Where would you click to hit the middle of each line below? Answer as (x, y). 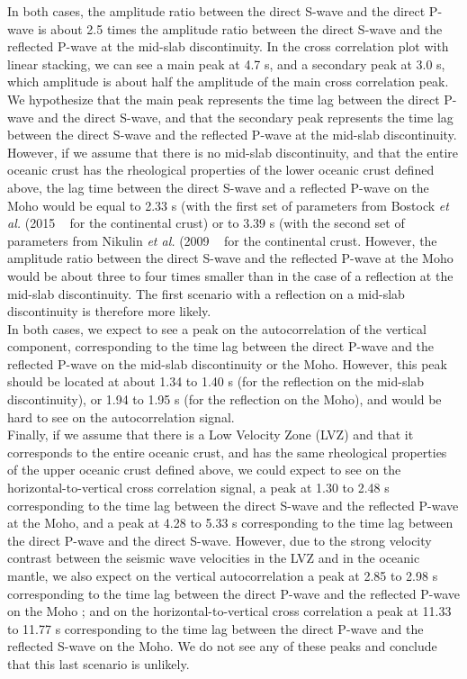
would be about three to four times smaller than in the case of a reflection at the (230, 275)
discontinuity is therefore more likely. (109, 311)
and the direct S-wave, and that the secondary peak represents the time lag (246, 117)
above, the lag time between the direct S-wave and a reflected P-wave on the (218, 187)
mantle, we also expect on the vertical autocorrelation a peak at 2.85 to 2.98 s (223, 575)
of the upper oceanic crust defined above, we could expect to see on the (204, 470)
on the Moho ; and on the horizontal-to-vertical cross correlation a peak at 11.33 (229, 611)
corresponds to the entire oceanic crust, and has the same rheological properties (227, 452)
